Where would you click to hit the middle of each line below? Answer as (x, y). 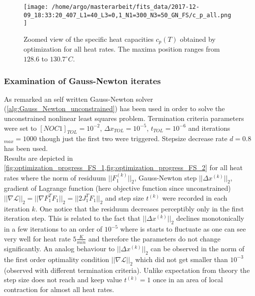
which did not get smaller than (182, 259)
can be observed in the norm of (198, 249)
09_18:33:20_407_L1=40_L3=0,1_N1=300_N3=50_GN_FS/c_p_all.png (127, 15)
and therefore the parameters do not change (155, 238)
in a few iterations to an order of (53, 229)
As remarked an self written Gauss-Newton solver (79, 99)
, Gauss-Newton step (166, 177)
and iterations (209, 128)
